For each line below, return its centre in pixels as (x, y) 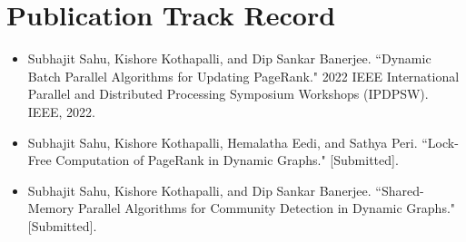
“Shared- (400, 190)
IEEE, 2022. (61, 111)
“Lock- (440, 142)
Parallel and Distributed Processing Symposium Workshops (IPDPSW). (228, 94)
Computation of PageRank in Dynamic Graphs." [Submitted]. (227, 160)
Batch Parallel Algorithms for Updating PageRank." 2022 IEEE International (243, 76)
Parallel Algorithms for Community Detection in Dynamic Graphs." (267, 208)
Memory (51, 208)
